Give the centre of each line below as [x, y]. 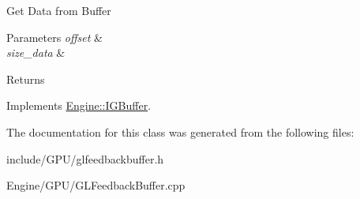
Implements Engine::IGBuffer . [79, 105]
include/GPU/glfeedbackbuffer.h [85, 158]
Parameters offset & [54, 37]
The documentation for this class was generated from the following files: [180, 131]
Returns [26, 79]
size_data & [36, 53]
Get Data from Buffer [59, 10]
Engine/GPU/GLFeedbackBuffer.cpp [96, 185]
